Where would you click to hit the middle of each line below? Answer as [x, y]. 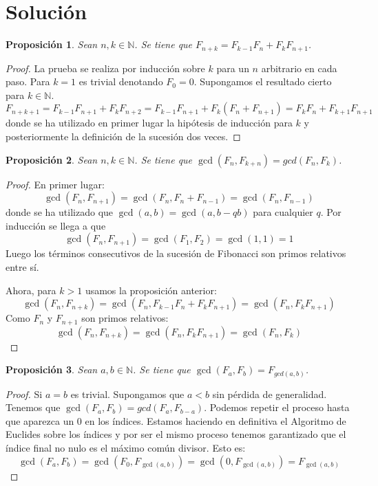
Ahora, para [31, 290]
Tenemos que [33, 407]
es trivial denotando [121, 81]
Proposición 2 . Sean [52, 159]
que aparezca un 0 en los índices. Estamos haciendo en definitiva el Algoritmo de [176, 420]
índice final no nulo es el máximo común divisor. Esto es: [126, 448]
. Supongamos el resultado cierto [263, 81]
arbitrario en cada [299, 68]
